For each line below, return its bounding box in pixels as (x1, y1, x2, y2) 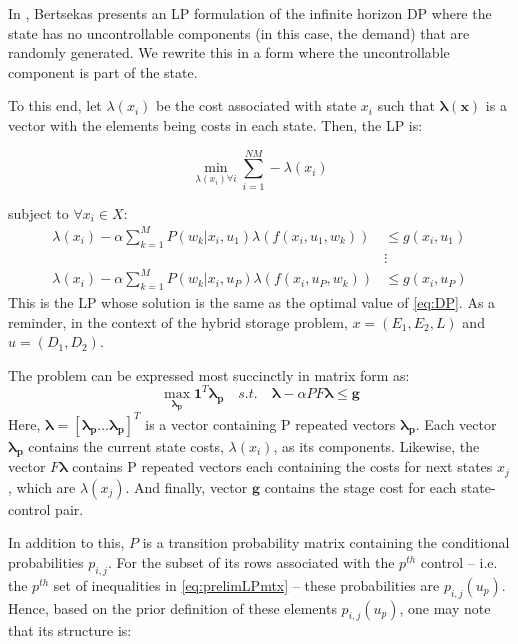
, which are (8, 476, 76, 497)
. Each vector (415, 413, 497, 434)
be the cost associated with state (155, 95, 357, 116)
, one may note (399, 597, 491, 618)
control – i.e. (420, 551, 498, 572)
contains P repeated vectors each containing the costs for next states (72, 456, 493, 477)
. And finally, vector (125, 476, 248, 497)
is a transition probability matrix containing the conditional (142, 532, 510, 553)
